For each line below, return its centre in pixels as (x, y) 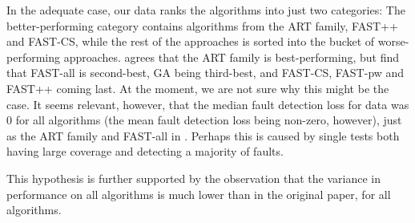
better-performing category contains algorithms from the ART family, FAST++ (202, 25)
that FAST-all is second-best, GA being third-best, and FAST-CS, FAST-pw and (205, 73)
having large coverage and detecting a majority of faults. (145, 151)
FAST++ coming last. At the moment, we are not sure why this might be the (198, 88)
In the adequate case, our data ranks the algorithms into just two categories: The (206, 10)
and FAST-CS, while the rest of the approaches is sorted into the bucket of (191, 41)
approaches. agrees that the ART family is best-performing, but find (232, 57)
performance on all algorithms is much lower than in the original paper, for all (199, 194)
